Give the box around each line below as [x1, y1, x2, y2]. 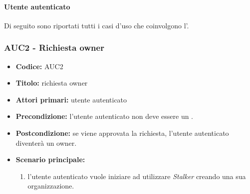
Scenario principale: [15, 154, 85, 165]
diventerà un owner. [15, 137, 77, 148]
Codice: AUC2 [15, 61, 63, 71]
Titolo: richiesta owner [15, 78, 88, 88]
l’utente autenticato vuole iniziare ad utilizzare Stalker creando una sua [27, 171, 246, 181]
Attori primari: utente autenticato [15, 94, 127, 104]
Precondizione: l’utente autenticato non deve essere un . [15, 111, 194, 121]
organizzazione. [27, 181, 74, 191]
